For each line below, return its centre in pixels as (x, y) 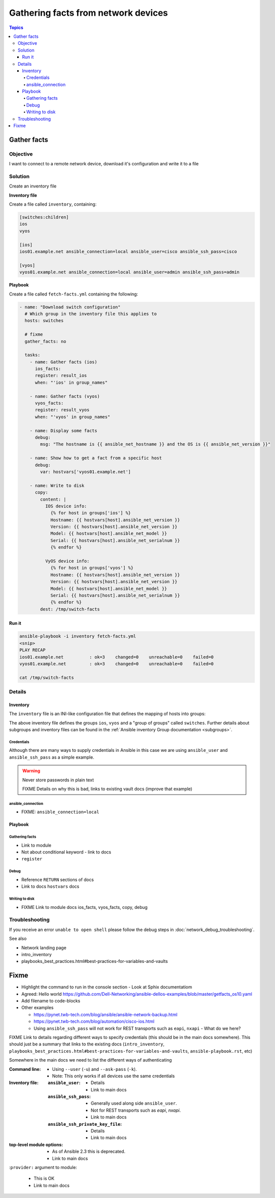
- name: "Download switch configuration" (70, 307)
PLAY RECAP (32, 650)
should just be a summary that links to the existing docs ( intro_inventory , (87, 1044)
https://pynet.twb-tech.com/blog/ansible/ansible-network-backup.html (106, 1014)
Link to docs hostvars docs (50, 886)
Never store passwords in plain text (58, 780)
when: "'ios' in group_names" (71, 382)
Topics (16, 27)
